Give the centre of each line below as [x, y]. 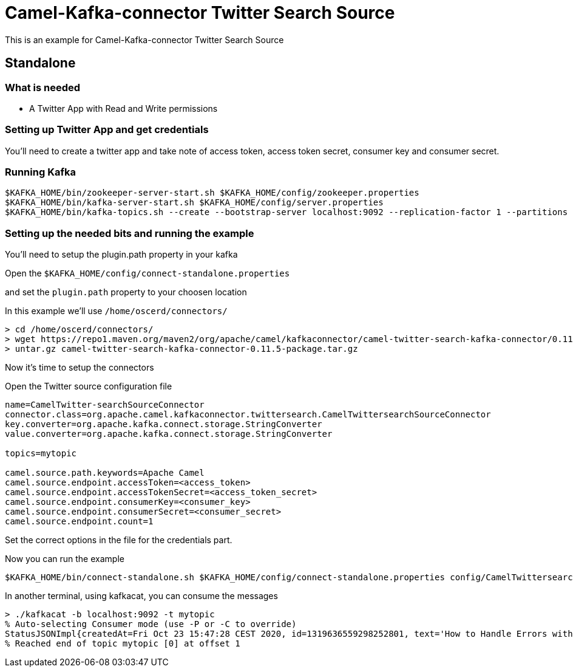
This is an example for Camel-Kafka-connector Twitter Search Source [144, 39]
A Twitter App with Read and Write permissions [124, 108]
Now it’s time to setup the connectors [80, 368]
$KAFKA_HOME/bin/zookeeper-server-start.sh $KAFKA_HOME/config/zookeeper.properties [212, 193]
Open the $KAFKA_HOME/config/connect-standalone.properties [147, 273]
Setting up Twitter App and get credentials [107, 130]
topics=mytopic [41, 454]
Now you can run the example [65, 559]
